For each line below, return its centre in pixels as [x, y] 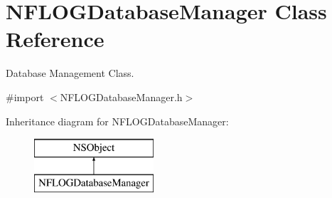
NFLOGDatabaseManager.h [121, 97]
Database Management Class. [70, 73]
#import [25, 97]
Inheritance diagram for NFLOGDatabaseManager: [117, 121]
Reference [55, 39]
